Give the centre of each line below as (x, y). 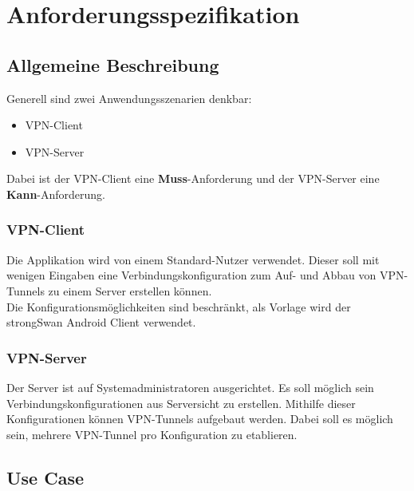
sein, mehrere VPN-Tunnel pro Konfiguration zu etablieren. (152, 434)
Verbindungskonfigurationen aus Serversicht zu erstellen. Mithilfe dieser (181, 403)
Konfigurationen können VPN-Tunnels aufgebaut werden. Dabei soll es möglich (200, 419)
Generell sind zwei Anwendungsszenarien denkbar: (129, 98)
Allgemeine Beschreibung (113, 64)
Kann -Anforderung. (56, 194)
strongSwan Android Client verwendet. (101, 322)
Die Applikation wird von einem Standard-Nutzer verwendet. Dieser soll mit (193, 259)
